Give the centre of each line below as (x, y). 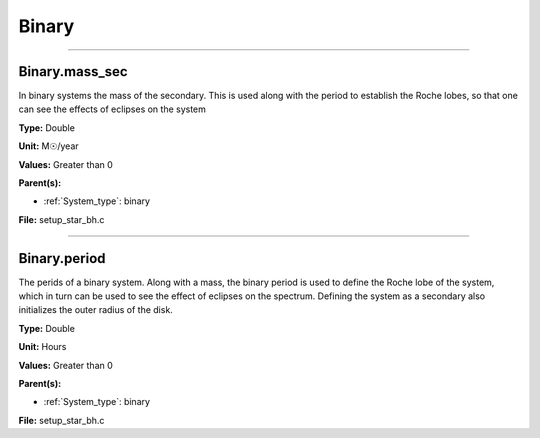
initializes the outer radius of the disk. (96, 310)
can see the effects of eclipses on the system (112, 109)
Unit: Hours (42, 347)
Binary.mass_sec (73, 71)
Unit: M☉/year (48, 146)
